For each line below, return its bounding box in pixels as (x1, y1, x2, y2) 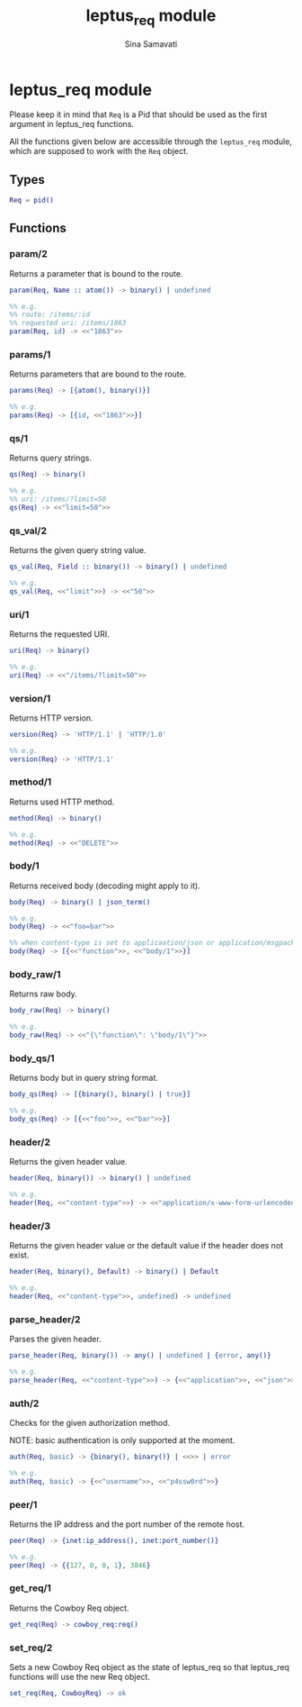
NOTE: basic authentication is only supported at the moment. (9, 1435, 235, 1446)
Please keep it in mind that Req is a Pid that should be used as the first (9, 109, 268, 120)
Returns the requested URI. (9, 628, 110, 640)
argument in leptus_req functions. (9, 119, 135, 130)
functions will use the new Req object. (9, 1672, 151, 1683)
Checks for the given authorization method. (9, 1418, 171, 1429)
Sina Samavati (124, 38, 178, 50)
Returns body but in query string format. (9, 1073, 159, 1084)
